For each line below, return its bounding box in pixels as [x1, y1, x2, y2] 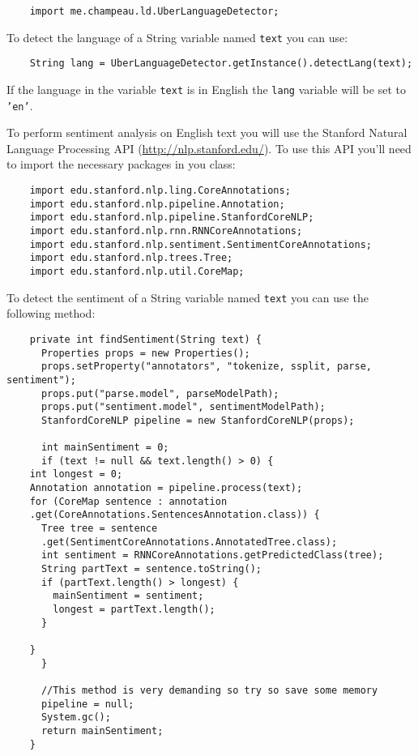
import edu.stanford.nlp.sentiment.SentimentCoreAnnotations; [29, 238, 373, 250]
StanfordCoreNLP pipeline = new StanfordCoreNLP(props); [41, 414, 355, 426]
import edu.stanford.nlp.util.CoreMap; [29, 266, 245, 277]
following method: [6, 305, 96, 322]
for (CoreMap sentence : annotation [29, 495, 228, 507]
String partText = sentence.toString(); [41, 563, 262, 575]
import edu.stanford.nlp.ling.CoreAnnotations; [29, 185, 291, 197]
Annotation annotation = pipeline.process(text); [29, 482, 303, 494]
